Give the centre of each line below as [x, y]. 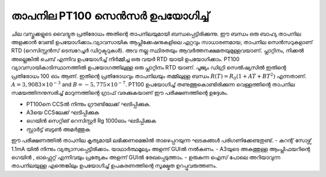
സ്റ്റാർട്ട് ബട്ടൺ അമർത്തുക [58, 129]
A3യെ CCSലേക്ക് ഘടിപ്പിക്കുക [63, 112]
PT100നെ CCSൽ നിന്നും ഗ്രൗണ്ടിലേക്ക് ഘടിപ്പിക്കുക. [88, 104]
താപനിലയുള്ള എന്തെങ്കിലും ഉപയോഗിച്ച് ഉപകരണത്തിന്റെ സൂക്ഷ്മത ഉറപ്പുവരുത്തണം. [114, 166]
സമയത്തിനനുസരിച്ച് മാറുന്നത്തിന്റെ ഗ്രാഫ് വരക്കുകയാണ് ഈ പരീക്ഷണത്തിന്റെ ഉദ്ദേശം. [120, 93]
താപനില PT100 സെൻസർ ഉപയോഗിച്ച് [110, 16]
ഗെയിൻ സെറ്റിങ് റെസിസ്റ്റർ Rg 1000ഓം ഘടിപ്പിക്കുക [91, 121]
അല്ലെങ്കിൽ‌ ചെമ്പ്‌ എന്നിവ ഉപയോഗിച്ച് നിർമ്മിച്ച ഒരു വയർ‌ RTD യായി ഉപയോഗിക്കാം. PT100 [125, 59]
